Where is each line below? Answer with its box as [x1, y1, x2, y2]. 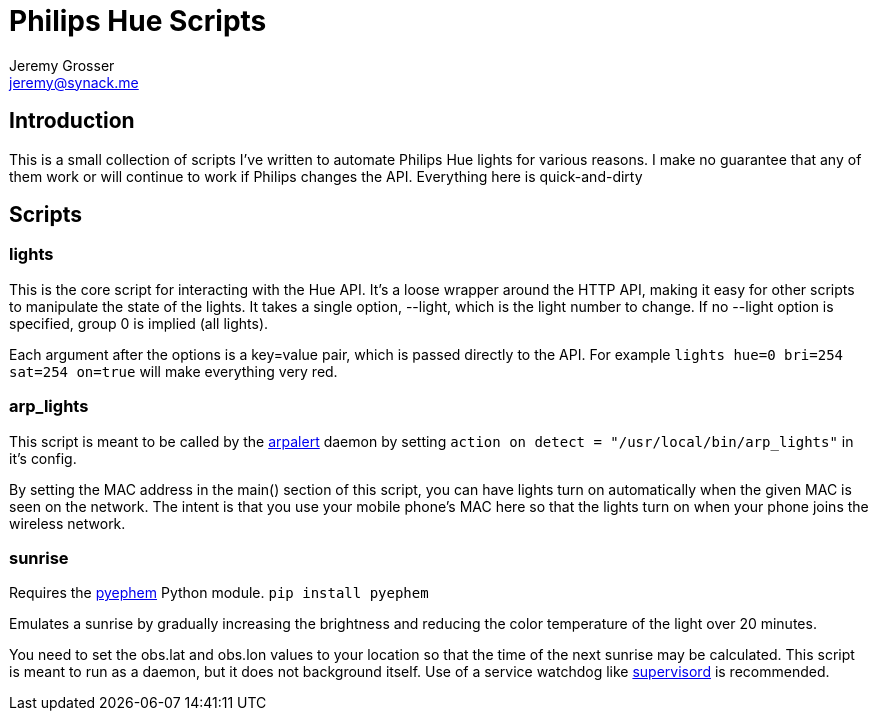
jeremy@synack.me [9, 73, 139, 91]
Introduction [9, 108, 135, 134]
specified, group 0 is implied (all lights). [9, 314, 269, 332]
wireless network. [9, 514, 126, 532]
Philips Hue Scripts [9, 4, 267, 38]
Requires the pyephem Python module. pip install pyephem [9, 584, 429, 602]
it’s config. [9, 449, 77, 467]
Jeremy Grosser [9, 56, 115, 74]
